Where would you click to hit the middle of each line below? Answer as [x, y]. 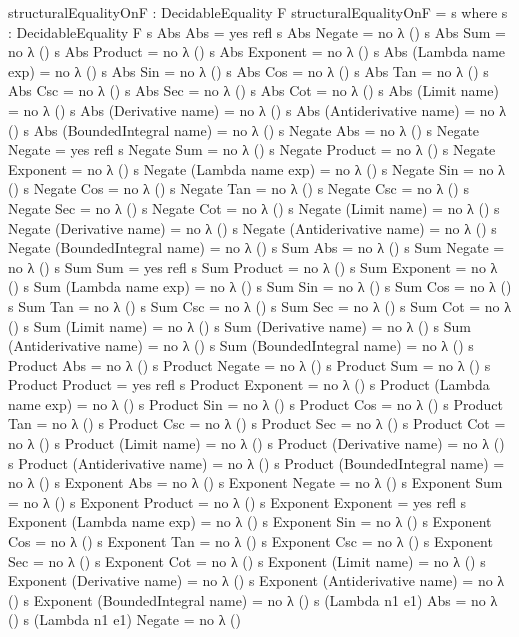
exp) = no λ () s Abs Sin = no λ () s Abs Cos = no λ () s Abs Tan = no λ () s [248, 70]
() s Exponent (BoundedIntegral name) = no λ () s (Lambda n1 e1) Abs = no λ [253, 599]
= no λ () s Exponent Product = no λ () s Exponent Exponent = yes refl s [237, 501]
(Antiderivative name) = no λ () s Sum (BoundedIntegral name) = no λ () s [241, 345]
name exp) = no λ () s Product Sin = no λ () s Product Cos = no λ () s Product [256, 403]
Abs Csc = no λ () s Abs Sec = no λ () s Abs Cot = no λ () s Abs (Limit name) [253, 90]
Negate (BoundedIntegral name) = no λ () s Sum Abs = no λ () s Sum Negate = [256, 247]
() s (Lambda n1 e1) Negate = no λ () [124, 619]
